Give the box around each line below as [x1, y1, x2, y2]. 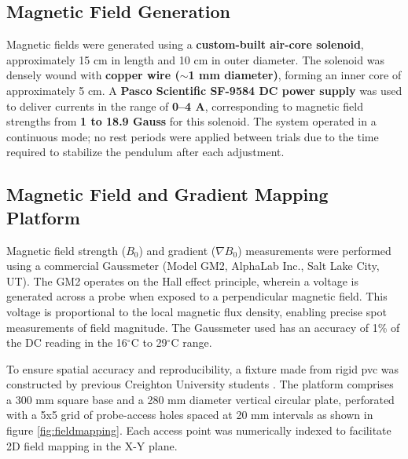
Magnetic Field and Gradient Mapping [6, 182, 329, 206]
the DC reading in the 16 [6, 334, 127, 351]
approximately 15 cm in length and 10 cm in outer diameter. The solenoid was [6, 51, 384, 67]
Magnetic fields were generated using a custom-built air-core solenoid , [6, 36, 364, 53]
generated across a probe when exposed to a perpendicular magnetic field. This [6, 288, 388, 304]
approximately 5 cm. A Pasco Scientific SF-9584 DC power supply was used [6, 82, 402, 98]
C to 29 [130, 334, 167, 351]
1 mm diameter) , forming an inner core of [188, 67, 402, 83]
